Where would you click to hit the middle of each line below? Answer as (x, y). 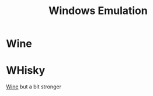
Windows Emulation (98, 11)
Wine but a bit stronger (34, 87)
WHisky (26, 71)
